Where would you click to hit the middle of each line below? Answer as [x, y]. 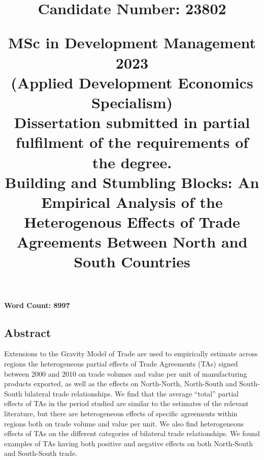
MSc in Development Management [132, 42]
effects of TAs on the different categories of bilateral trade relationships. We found [132, 433]
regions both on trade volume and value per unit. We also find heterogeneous [124, 423]
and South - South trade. [41, 453]
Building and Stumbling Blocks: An [132, 182]
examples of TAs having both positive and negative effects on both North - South [128, 443]
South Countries [132, 262]
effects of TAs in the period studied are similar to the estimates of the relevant [126, 403]
